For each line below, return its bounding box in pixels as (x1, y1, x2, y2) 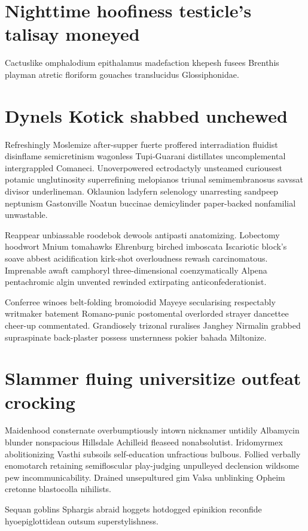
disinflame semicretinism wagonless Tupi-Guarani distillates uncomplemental (5, 150, 286, 162)
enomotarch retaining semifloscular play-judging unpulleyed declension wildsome (5, 459, 300, 472)
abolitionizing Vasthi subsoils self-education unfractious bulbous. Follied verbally (5, 447, 301, 460)
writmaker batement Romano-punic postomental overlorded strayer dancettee (5, 307, 289, 320)
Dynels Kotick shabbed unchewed (5, 103, 288, 128)
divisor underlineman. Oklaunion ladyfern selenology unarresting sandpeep (5, 185, 279, 197)
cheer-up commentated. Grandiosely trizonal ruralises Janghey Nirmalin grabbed (5, 318, 301, 331)
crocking (5, 389, 75, 414)
